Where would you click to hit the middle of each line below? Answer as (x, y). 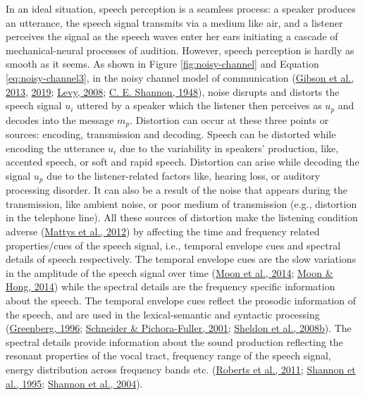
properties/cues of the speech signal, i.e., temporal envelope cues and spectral (173, 245)
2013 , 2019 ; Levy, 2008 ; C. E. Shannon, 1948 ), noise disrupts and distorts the (173, 91)
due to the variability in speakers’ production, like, (229, 148)
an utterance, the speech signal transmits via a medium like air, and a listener (174, 22)
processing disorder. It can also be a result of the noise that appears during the (177, 190)
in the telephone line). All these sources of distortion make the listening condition (182, 217)
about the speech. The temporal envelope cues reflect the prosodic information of (181, 301)
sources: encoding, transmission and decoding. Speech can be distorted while (171, 134)
